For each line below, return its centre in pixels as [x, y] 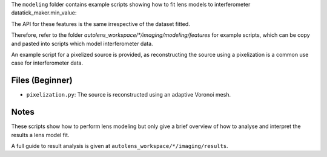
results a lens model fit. [40, 135]
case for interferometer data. [47, 63]
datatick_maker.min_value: [44, 13]
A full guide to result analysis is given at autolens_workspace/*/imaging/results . [120, 146]
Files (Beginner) [42, 81]
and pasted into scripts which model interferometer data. [82, 43]
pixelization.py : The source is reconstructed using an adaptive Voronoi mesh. [129, 95]
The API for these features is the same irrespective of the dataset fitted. [101, 24]
